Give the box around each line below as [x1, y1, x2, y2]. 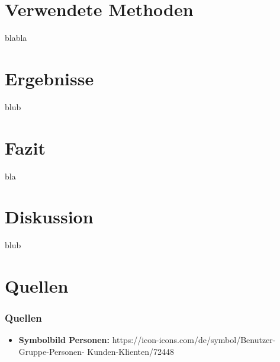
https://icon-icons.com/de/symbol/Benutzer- [112, 334, 276, 346]
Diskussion [5, 204, 94, 229]
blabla [5, 31, 27, 44]
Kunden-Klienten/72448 [87, 345, 175, 358]
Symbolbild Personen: [18, 334, 110, 346]
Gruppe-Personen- [18, 345, 85, 358]
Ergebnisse [5, 66, 94, 90]
